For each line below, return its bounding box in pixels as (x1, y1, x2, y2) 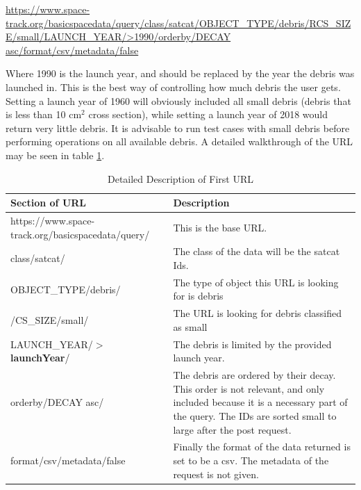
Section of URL (10, 195, 87, 210)
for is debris (173, 288, 224, 303)
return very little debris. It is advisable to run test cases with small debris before (6, 120, 350, 135)
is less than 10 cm (6, 107, 82, 122)
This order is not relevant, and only (173, 381, 325, 395)
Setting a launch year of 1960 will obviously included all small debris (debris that (6, 93, 351, 108)
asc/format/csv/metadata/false (6, 42, 139, 57)
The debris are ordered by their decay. (173, 368, 336, 382)
